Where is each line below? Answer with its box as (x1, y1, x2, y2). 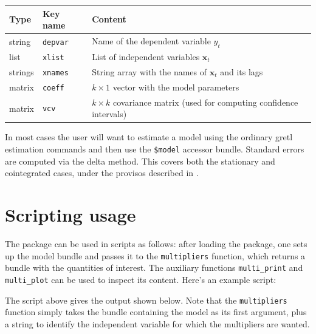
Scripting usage (5, 202, 136, 227)
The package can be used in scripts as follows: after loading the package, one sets (5, 237, 307, 250)
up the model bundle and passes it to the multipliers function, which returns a (5, 249, 306, 262)
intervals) (92, 107, 127, 120)
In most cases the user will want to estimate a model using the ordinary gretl (5, 131, 293, 143)
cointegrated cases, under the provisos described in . (5, 166, 199, 179)
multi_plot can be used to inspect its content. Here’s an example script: (5, 273, 276, 285)
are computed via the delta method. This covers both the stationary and (5, 154, 275, 167)
